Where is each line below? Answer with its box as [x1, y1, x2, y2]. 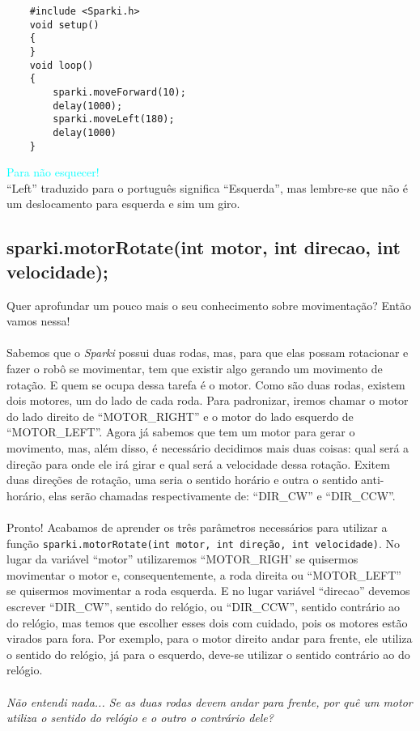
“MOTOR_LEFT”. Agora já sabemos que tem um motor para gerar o [6, 423, 355, 440]
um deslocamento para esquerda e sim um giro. [6, 195, 240, 212]
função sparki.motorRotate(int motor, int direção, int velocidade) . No [6, 534, 401, 551]
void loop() [29, 59, 94, 71]
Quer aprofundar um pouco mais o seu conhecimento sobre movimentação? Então [6, 296, 411, 313]
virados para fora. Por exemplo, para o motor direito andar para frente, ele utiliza [6, 630, 413, 647]
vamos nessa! [6, 312, 70, 329]
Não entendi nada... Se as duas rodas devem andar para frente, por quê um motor [6, 693, 413, 710]
